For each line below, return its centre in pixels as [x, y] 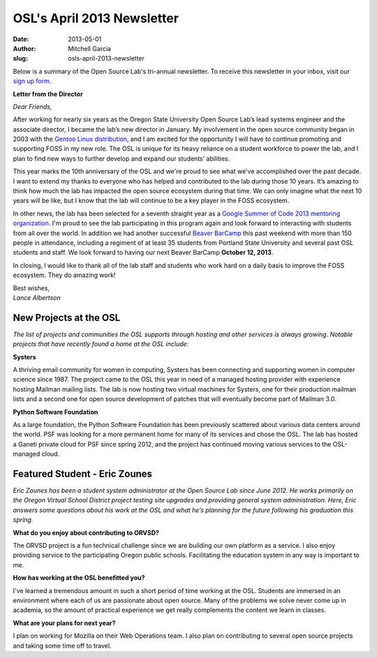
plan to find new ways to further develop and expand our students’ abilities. [121, 158]
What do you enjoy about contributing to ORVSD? [86, 532]
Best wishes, [31, 288]
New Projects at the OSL [67, 317]
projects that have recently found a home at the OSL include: [101, 344]
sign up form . [32, 81]
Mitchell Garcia [90, 48]
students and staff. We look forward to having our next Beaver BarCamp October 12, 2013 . [143, 253]
